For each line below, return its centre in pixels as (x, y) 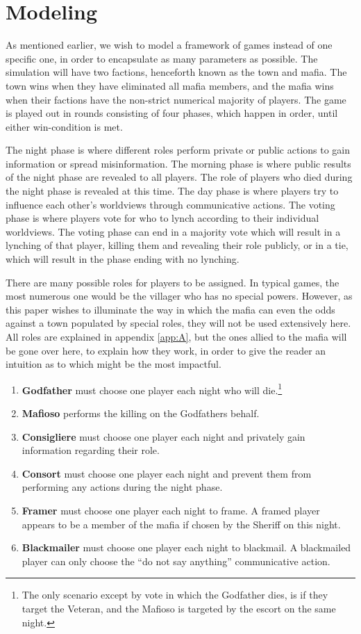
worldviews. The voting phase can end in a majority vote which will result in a (173, 231)
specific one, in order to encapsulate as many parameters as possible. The (162, 58)
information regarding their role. (91, 450)
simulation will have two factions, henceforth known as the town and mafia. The (176, 72)
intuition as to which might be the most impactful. (114, 364)
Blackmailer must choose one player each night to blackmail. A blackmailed (186, 547)
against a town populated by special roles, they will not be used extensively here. (178, 323)
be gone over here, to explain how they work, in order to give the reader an (166, 350)
